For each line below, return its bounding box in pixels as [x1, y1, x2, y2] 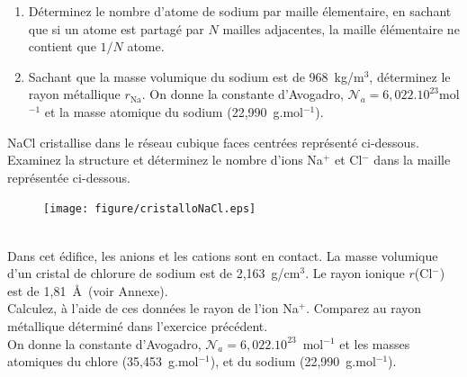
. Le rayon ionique [305, 264, 405, 283]
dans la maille [373, 150, 451, 169]
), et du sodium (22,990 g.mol [210, 352, 376, 371]
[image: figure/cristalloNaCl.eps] [43, 202, 256, 216]
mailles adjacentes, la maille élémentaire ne [222, 19, 460, 38]
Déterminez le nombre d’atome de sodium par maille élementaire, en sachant [28, 2, 452, 20]
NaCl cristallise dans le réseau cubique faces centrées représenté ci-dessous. [7, 132, 419, 151]
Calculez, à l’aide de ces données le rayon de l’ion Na [7, 299, 299, 318]
